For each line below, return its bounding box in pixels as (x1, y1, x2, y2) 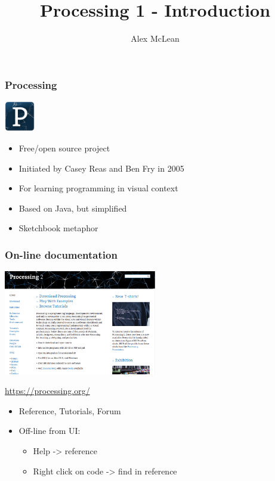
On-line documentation (5, 247, 118, 262)
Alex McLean (131, 32, 180, 45)
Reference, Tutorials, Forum (18, 404, 121, 417)
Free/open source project (18, 142, 110, 154)
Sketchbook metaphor (18, 222, 98, 234)
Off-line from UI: (18, 424, 81, 437)
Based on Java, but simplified (18, 201, 127, 214)
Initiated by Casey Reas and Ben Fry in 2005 (18, 162, 184, 174)
